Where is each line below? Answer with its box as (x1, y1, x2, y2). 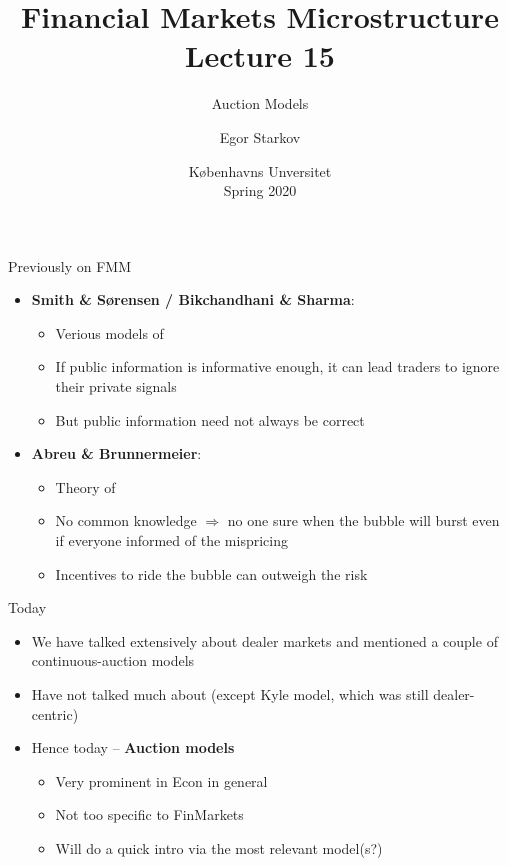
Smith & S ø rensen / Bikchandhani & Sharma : (31, 289, 355, 310)
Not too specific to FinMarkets (55, 804, 244, 825)
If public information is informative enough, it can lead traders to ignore (55, 356, 500, 377)
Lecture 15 (185, 35, 335, 76)
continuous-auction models (31, 650, 195, 671)
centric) (31, 703, 79, 724)
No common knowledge (55, 510, 197, 531)
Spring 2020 (223, 180, 297, 201)
